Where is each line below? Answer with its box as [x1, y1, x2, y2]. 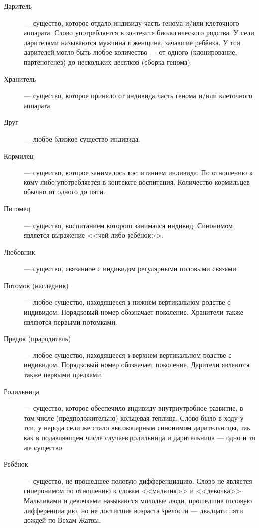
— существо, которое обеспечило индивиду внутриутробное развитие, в [24, 403, 243, 413]
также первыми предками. [24, 369, 103, 380]
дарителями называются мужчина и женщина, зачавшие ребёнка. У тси [24, 37, 240, 47]
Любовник [4, 246, 35, 257]
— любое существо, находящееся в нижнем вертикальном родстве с [24, 297, 231, 307]
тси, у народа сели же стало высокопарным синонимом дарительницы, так [24, 422, 251, 433]
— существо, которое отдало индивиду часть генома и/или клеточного [24, 17, 239, 28]
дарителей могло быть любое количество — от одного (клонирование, [24, 47, 237, 57]
